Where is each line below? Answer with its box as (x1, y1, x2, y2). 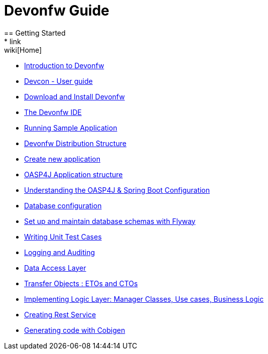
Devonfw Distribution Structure (24, 139, 126, 148)
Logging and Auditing (24, 248, 95, 257)
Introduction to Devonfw (24, 61, 104, 70)
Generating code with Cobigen (24, 325, 125, 334)
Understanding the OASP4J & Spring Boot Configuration (24, 185, 210, 194)
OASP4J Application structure (24, 170, 123, 179)
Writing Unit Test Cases (24, 232, 102, 241)
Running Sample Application (24, 123, 117, 132)
